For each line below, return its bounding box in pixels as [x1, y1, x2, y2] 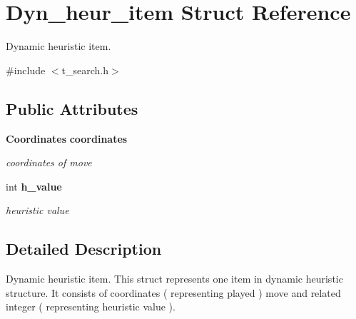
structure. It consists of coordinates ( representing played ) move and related [6, 285, 341, 300]
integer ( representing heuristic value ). [6, 299, 176, 314]
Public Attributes [6, 97, 138, 119]
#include [6, 62, 46, 77]
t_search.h [61, 62, 109, 77]
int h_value [6, 178, 62, 193]
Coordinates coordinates [6, 131, 128, 146]
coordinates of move [6, 155, 92, 170]
